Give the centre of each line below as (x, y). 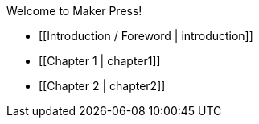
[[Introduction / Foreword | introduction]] (146, 36)
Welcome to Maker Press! (74, 11)
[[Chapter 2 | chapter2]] (102, 86)
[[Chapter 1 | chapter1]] (100, 61)
